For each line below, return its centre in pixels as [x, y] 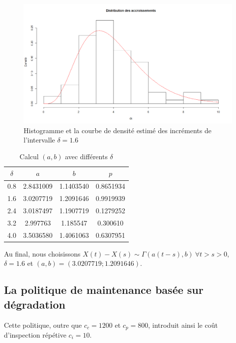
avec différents [86, 156]
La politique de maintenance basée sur [104, 290]
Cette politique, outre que [43, 325]
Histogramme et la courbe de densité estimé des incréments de [118, 130]
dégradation [35, 304]
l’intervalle [39, 140]
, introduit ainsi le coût [183, 325]
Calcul [29, 156]
